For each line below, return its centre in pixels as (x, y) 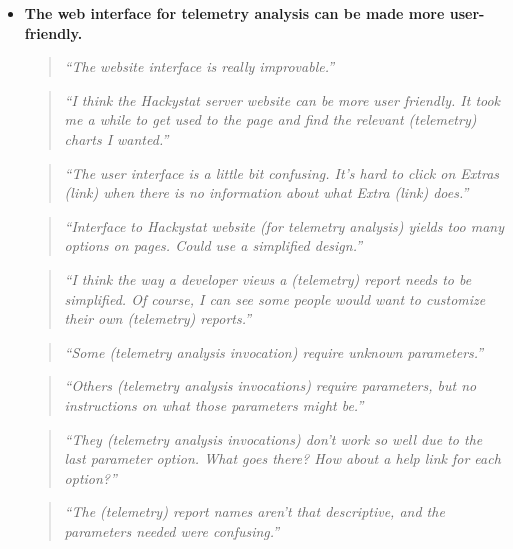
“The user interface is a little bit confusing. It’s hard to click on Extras (282, 172)
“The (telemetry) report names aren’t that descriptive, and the (254, 511)
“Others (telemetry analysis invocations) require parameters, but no (270, 385)
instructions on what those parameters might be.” (214, 404)
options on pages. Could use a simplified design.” (213, 245)
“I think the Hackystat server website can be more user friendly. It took (282, 99)
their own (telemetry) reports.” (158, 318)
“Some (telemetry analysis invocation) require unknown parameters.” (274, 351)
